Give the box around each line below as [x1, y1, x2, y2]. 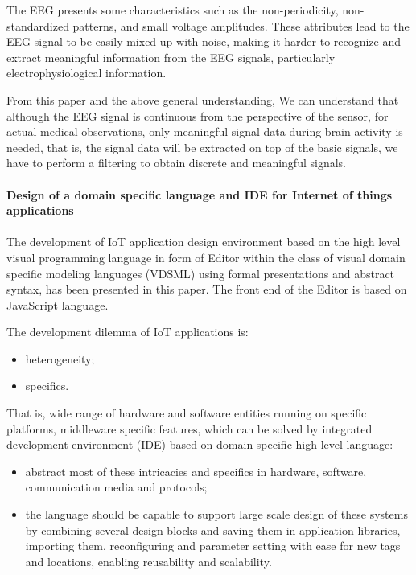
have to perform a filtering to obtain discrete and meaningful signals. [6, 154, 346, 171]
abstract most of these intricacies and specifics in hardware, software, [25, 462, 367, 479]
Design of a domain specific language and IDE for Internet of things [6, 186, 393, 203]
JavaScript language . [6, 296, 109, 313]
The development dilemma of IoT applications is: [6, 323, 249, 340]
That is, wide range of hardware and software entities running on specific [6, 405, 367, 421]
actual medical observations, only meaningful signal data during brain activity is [6, 123, 403, 140]
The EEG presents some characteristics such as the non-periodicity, [6, 2, 339, 18]
